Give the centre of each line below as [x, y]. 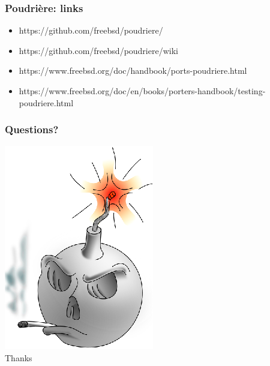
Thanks [19, 358]
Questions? [32, 129]
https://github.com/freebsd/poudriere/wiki [98, 50]
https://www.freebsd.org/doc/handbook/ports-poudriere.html [133, 70]
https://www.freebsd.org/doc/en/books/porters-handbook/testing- [142, 91]
